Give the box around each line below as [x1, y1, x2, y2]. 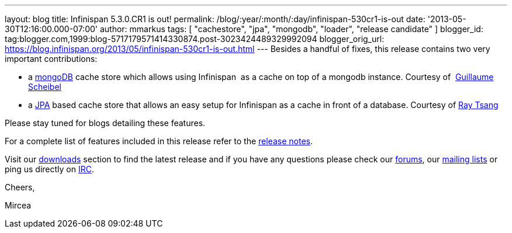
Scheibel [28, 82, 61, 92]
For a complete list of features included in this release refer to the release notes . [5, 136, 313, 146]
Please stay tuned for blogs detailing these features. [5, 118, 206, 128]
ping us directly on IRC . [5, 164, 95, 174]
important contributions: [5, 54, 98, 64]
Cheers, [5, 182, 35, 192]
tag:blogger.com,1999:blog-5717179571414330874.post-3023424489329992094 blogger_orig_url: [5, 34, 385, 44]
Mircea [5, 200, 32, 210]
